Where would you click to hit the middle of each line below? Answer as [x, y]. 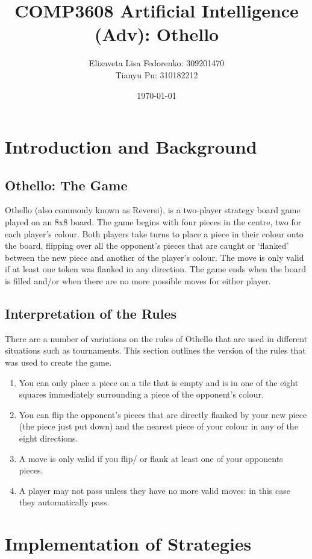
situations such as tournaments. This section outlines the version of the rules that [155, 350]
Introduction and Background [131, 147]
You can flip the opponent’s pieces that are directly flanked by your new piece [163, 414]
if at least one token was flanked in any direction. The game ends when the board [156, 269]
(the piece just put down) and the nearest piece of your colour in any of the [158, 426]
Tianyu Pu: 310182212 [157, 74]
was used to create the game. [58, 362]
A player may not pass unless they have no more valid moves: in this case [154, 490]
